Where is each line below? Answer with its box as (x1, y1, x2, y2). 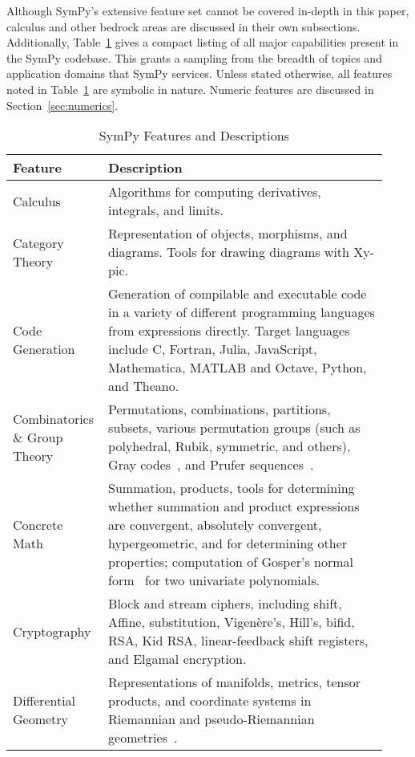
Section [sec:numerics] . (6, 96, 119, 113)
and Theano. (108, 376, 179, 396)
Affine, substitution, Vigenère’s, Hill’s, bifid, (108, 613, 355, 632)
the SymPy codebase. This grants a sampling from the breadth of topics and (6, 49, 382, 66)
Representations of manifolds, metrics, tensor (108, 673, 361, 692)
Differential (13, 691, 76, 710)
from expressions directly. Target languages (108, 321, 350, 340)
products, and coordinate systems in (108, 691, 312, 710)
